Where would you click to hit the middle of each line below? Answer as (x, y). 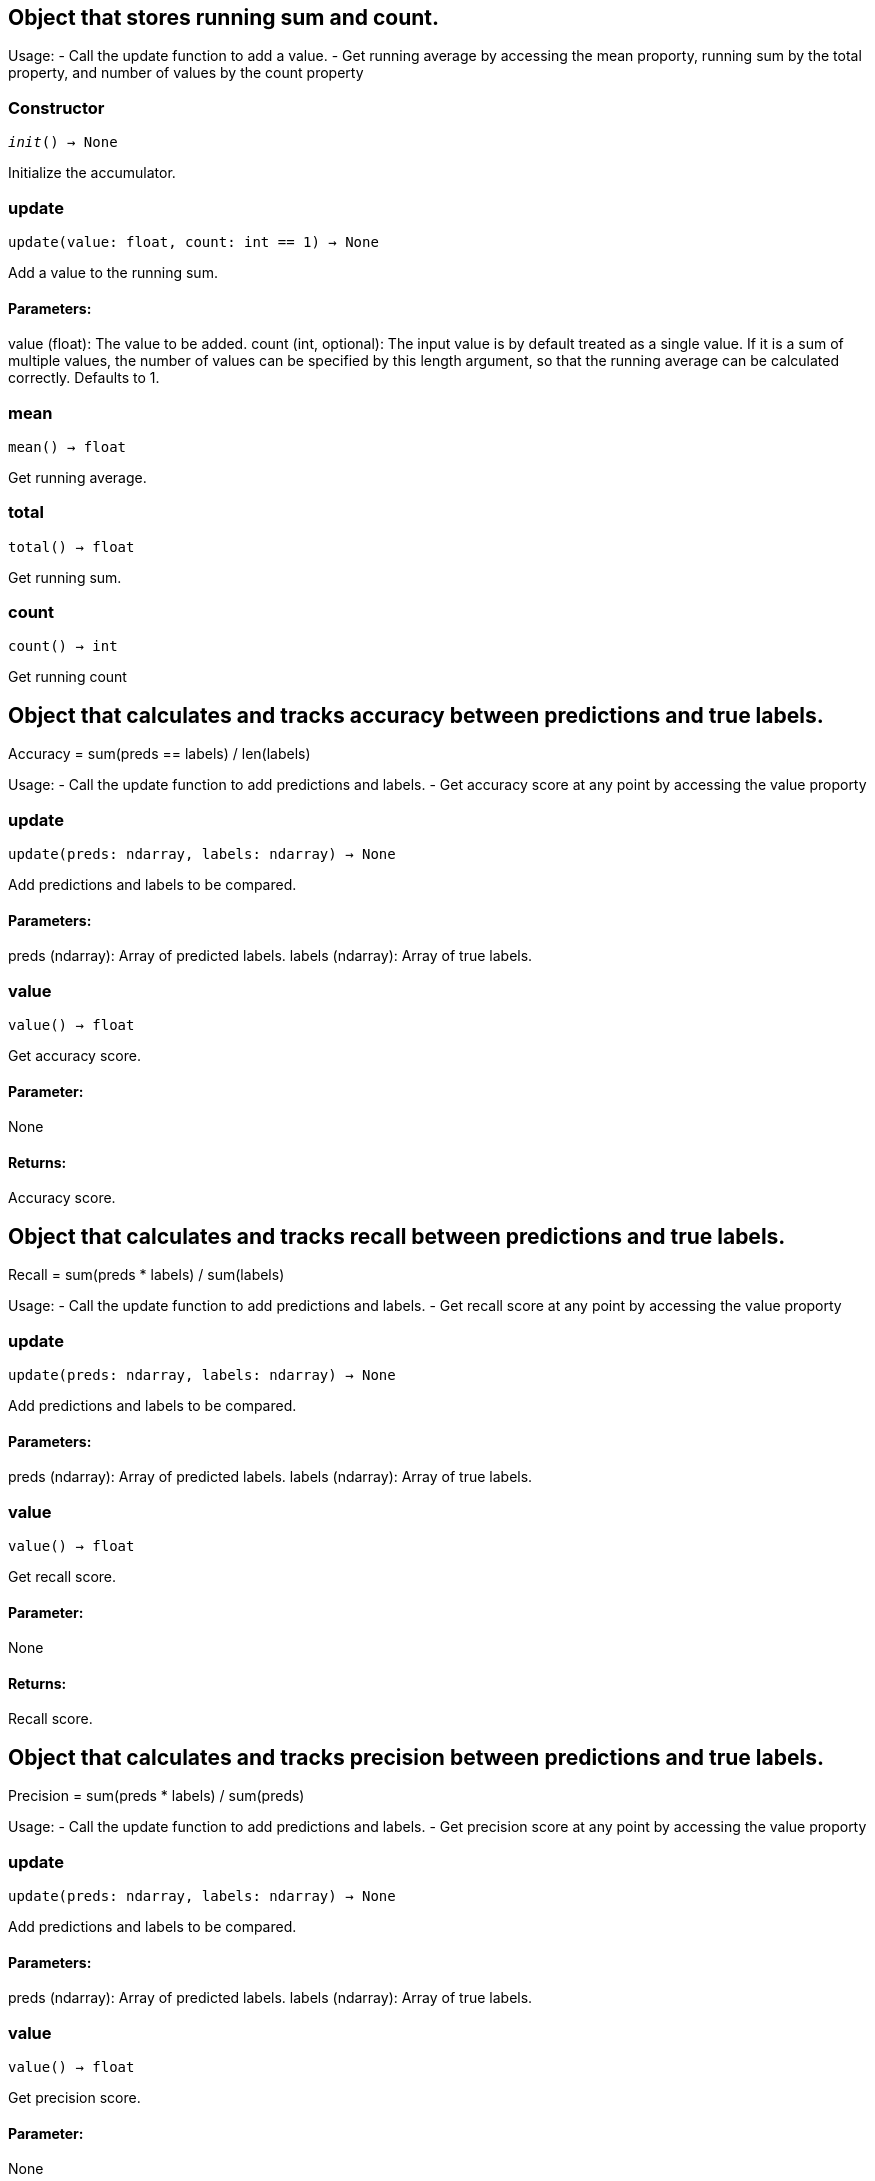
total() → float (71, 546)
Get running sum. (65, 577)
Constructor (56, 107)
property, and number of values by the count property (186, 73)
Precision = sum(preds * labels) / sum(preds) (156, 1796)
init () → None (63, 142)
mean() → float (67, 446)
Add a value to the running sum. (113, 272)
